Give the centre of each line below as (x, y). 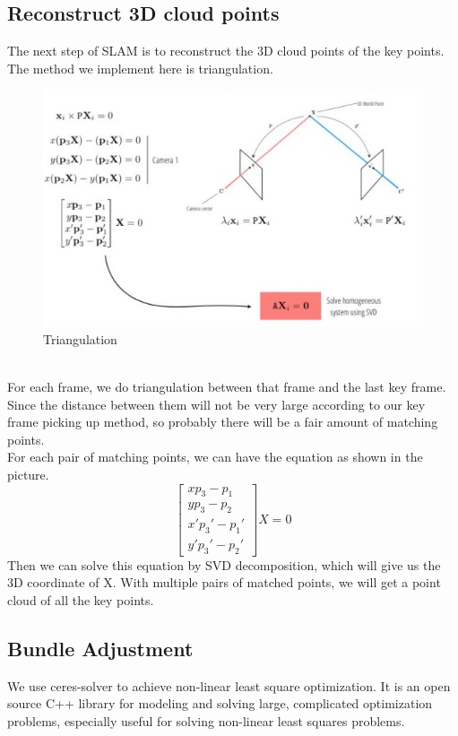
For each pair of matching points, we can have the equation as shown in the (215, 457)
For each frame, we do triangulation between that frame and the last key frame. (227, 386)
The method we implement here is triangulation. (140, 68)
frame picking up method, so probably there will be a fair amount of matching (223, 422)
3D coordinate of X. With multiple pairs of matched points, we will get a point (224, 582)
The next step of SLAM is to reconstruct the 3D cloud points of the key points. (226, 51)
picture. (28, 474)
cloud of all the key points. (81, 600)
